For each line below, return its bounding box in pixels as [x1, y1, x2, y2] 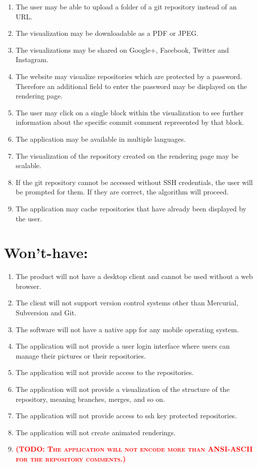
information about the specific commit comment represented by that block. [15, 117, 244, 127]
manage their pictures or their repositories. [15, 350, 146, 361]
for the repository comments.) [15, 453, 126, 464]
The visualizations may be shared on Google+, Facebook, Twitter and [15, 44, 229, 55]
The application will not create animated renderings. [15, 427, 176, 437]
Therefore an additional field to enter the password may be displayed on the [15, 81, 247, 91]
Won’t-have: [4, 242, 88, 263]
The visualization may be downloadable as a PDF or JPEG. [15, 28, 198, 38]
